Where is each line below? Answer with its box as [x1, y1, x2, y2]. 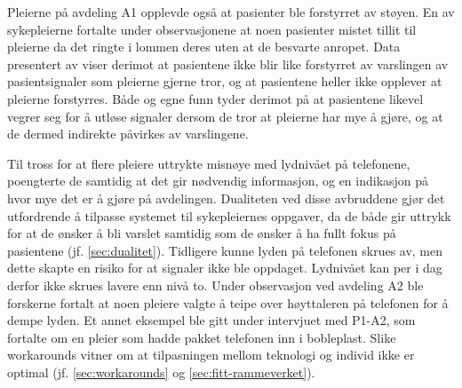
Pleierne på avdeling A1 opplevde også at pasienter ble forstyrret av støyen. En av [7, 3, 455, 20]
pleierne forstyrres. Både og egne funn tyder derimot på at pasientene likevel [7, 89, 424, 107]
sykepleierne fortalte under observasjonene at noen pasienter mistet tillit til [7, 20, 417, 38]
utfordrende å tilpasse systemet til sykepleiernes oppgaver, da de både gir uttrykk [7, 206, 451, 225]
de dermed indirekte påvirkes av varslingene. [7, 124, 249, 143]
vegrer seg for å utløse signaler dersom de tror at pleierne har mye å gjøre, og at [7, 107, 443, 125]
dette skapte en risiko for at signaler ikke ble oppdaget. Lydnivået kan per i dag [7, 258, 442, 277]
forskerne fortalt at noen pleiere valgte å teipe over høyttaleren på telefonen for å [7, 293, 449, 312]
